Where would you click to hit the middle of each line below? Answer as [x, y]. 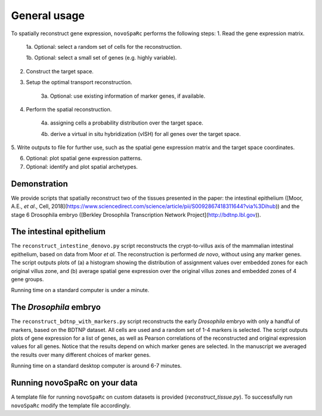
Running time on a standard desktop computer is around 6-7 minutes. [96, 366]
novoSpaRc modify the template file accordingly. [71, 405]
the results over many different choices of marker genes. [81, 355]
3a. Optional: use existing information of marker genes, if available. [123, 96]
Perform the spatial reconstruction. [69, 109]
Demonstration [40, 184]
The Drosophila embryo [56, 307]
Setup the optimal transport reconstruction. [79, 82]
